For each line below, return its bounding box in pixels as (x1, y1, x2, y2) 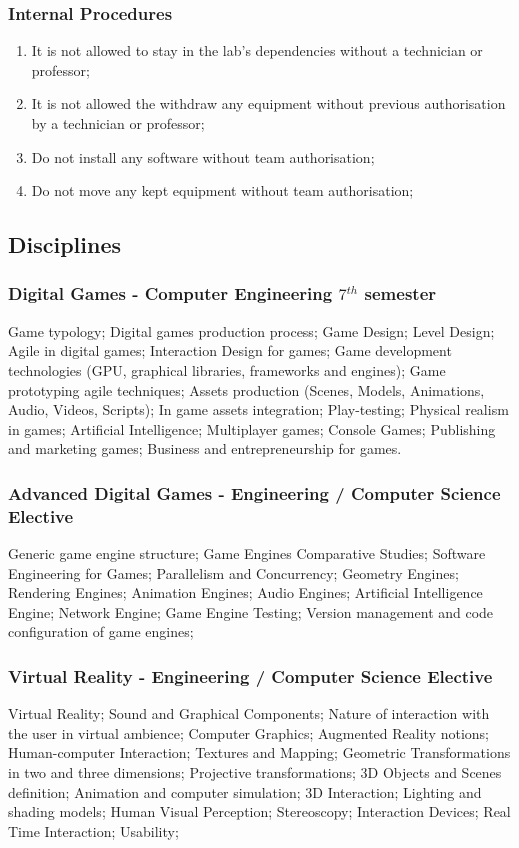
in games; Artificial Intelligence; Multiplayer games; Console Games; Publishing (8, 418, 496, 439)
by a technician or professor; (31, 113, 205, 133)
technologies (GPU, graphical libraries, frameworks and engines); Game (8, 359, 446, 380)
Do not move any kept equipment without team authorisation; (31, 180, 414, 201)
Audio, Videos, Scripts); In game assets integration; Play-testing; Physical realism (8, 399, 509, 420)
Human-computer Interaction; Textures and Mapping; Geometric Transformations (8, 742, 511, 763)
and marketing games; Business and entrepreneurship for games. (8, 438, 402, 459)
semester (364, 281, 437, 306)
